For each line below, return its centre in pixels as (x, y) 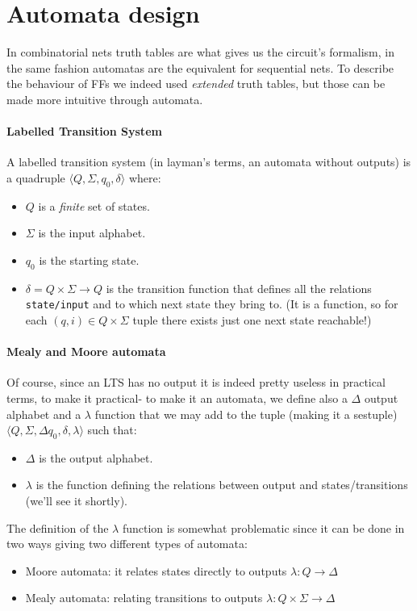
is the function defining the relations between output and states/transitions (222, 485)
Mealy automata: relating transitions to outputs (144, 598)
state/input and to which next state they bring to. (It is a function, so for (212, 304)
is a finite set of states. (94, 205)
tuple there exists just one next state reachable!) (252, 319)
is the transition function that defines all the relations (239, 288)
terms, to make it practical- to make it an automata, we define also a (177, 398)
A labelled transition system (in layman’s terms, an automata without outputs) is (209, 162)
